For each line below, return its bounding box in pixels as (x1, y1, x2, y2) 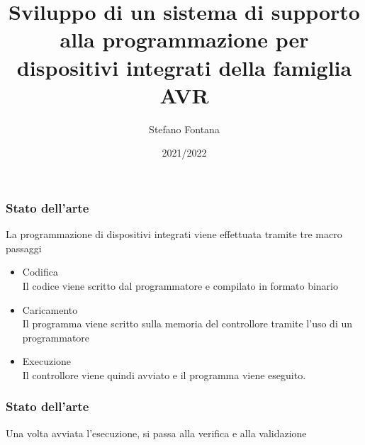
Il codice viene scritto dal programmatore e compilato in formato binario (22, 278, 338, 293)
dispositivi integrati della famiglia (16, 52, 352, 81)
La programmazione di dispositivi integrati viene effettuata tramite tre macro (6, 227, 342, 242)
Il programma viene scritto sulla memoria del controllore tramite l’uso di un (22, 316, 353, 331)
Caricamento (22, 302, 78, 317)
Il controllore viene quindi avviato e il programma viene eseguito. (22, 367, 306, 382)
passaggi (6, 240, 42, 255)
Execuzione (22, 354, 72, 368)
